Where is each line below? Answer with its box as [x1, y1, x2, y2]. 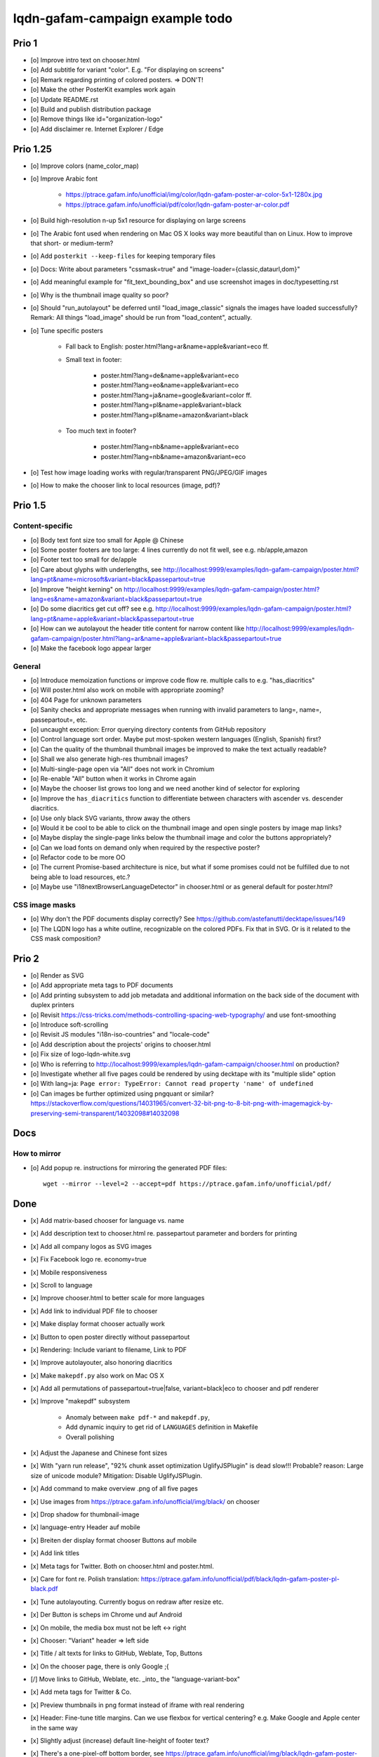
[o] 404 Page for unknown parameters [30, 696, 142, 704]
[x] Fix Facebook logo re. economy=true [30, 1255, 147, 1264]
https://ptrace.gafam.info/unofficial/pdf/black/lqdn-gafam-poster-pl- [140, 1574, 340, 1583]
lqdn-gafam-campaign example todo [13, 11, 233, 26]
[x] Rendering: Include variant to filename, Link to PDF [30, 1345, 187, 1354]
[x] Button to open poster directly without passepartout [30, 1333, 190, 1341]
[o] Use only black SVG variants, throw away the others [30, 814, 191, 822]
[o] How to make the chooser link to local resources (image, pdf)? [30, 481, 220, 490]
